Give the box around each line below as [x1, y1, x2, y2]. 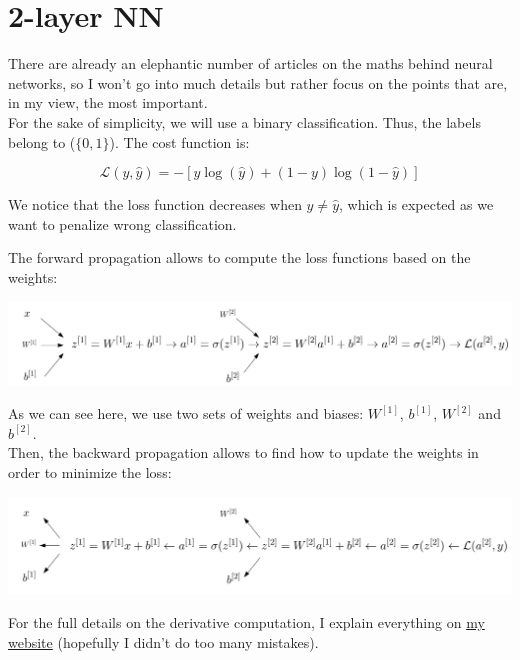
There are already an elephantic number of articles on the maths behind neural [8, 53, 493, 74]
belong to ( [8, 131, 76, 152]
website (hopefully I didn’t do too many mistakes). [8, 631, 319, 652]
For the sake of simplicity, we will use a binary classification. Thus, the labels [8, 111, 481, 132]
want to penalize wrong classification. [8, 213, 237, 234]
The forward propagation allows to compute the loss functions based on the [8, 247, 471, 268]
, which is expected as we [339, 194, 494, 215]
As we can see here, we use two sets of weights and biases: [8, 403, 364, 424]
